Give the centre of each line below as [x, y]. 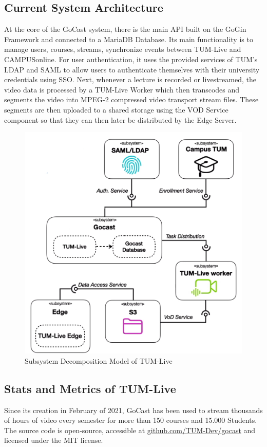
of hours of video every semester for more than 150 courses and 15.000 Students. [131, 420]
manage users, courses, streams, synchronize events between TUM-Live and [123, 49]
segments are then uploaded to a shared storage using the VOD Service [116, 109]
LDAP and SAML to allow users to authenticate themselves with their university [132, 69]
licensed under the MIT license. [54, 440]
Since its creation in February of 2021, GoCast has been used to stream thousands [133, 410]
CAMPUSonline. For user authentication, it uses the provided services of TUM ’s [131, 59]
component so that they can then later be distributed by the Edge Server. [120, 119]
